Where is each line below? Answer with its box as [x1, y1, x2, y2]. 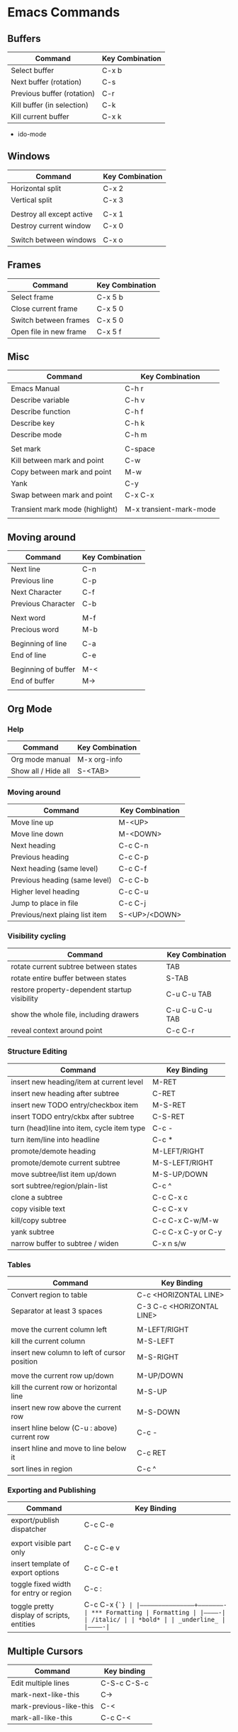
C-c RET [137, 1448, 166, 1458]
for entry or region [11, 1588, 72, 1598]
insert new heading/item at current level [11, 1077, 144, 1087]
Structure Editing [7, 1046, 67, 1056]
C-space [125, 444, 156, 454]
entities [11, 1619, 35, 1629]
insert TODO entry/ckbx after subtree [11, 1112, 135, 1122]
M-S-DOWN [137, 1407, 181, 1417]
